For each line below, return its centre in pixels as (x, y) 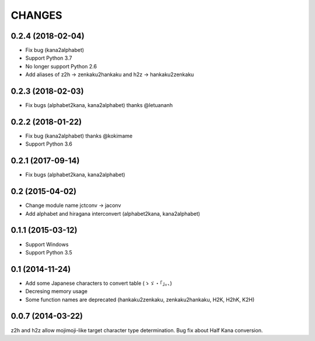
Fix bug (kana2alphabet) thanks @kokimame (79, 136)
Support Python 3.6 (49, 144)
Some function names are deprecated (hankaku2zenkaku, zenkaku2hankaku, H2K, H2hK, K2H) (140, 299)
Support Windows (47, 244)
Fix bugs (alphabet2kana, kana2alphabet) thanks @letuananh (99, 105)
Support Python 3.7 (49, 58)
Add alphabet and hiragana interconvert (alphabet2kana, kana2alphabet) (113, 213)
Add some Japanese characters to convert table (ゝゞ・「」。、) (99, 283)
